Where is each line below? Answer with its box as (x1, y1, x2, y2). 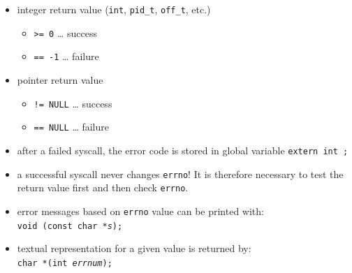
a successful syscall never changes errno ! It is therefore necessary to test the (17, 166, 344, 181)
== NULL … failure (34, 119, 109, 134)
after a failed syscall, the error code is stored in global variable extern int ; (17, 142, 349, 157)
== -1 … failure (34, 49, 99, 64)
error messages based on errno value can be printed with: (17, 203, 264, 218)
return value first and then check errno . (17, 180, 189, 195)
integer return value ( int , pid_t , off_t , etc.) (17, 2, 211, 16)
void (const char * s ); (17, 221, 123, 231)
